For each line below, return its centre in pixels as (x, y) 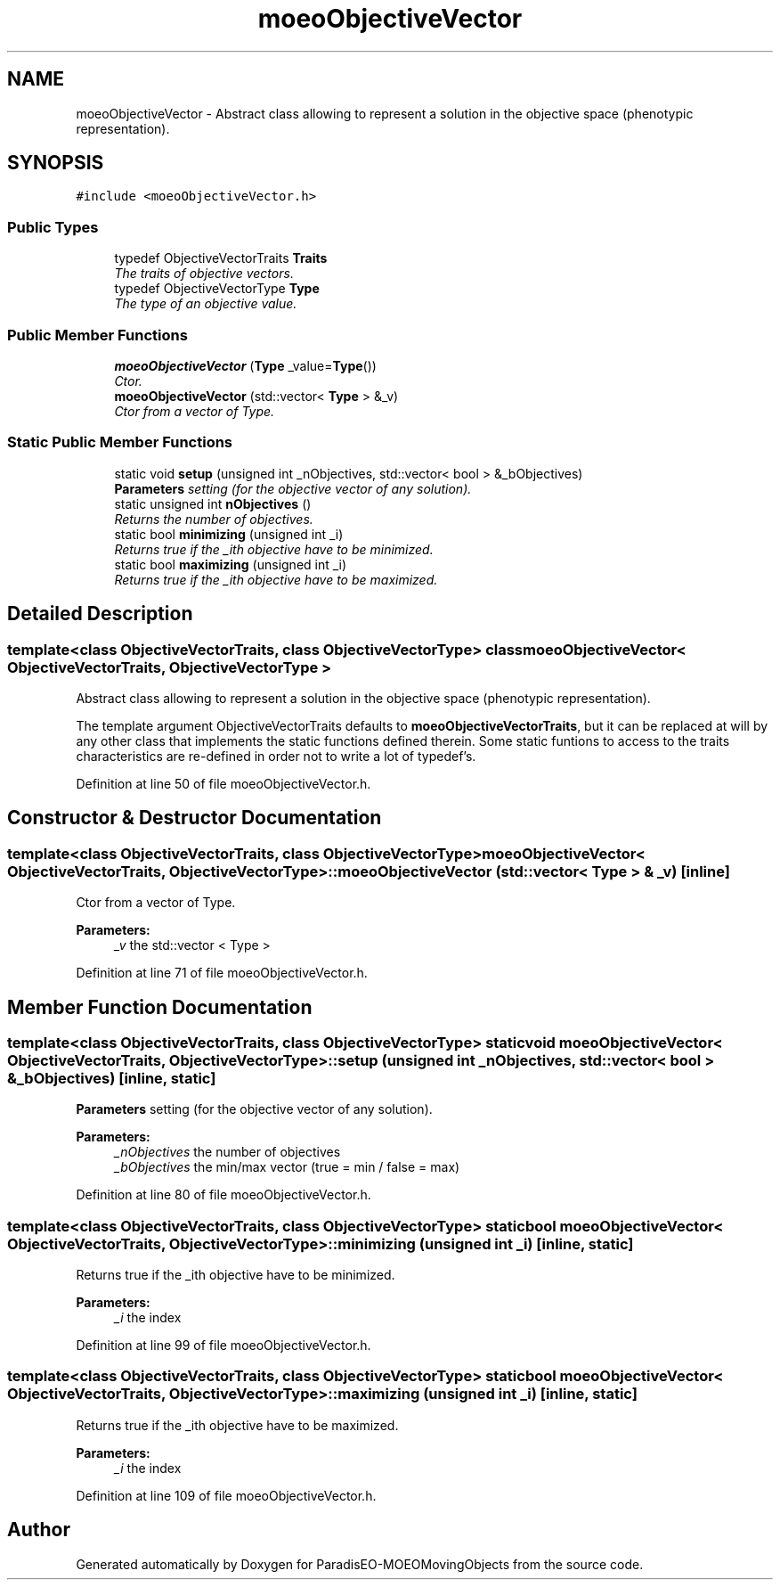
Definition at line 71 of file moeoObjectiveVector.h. (222, 973)
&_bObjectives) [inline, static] (112, 1078)
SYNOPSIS (56, 163)
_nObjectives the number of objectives (227, 1152)
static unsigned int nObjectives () (213, 503)
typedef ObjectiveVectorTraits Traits (221, 258)
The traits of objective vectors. (204, 274)
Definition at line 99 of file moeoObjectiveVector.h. (223, 1346)
